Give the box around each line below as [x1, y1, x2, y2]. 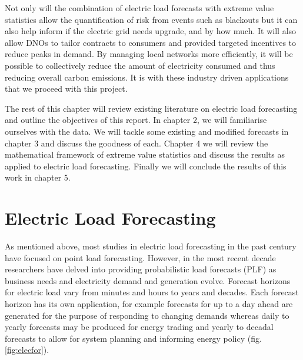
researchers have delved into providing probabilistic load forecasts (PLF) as [5, 263, 277, 275]
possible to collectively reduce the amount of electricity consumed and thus [5, 59, 275, 71]
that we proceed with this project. [5, 82, 128, 95]
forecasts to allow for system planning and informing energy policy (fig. [5, 332, 262, 344]
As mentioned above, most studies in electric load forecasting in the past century [5, 240, 297, 252]
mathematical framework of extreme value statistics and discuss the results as [5, 148, 285, 161]
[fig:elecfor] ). [5, 344, 49, 356]
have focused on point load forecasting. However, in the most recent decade [5, 251, 276, 264]
